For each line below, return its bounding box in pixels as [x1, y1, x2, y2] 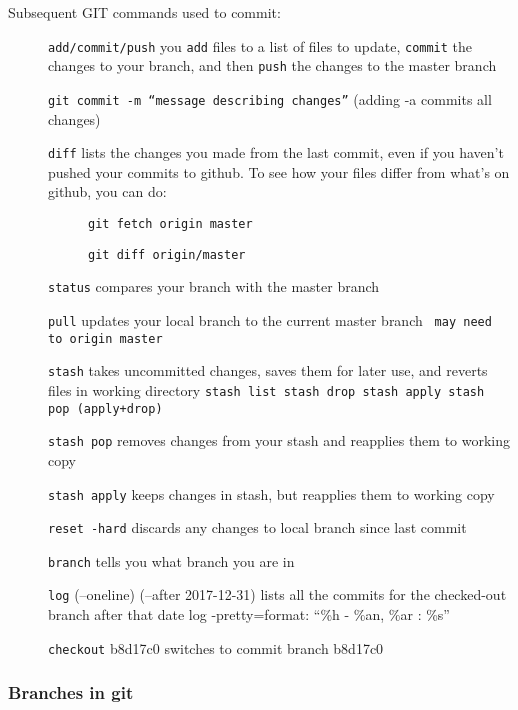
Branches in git [8, 680, 134, 705]
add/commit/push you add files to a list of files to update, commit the [48, 35, 473, 56]
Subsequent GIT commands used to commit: [8, 2, 281, 22]
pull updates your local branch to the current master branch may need [48, 309, 492, 330]
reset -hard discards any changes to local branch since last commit [48, 517, 467, 538]
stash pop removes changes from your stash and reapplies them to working [48, 430, 511, 451]
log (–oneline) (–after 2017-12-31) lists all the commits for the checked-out [48, 584, 507, 605]
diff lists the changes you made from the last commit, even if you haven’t [48, 142, 504, 163]
